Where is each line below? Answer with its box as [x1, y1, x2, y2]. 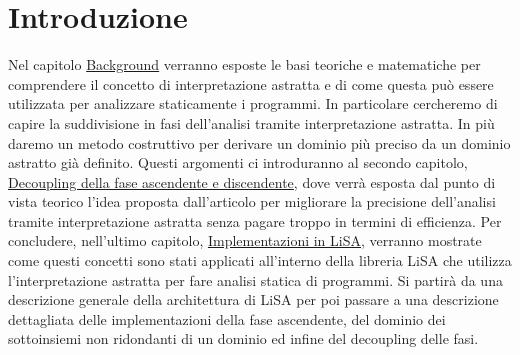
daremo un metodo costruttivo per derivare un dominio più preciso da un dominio [8, 132, 511, 153]
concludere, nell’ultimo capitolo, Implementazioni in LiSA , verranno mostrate [8, 230, 482, 251]
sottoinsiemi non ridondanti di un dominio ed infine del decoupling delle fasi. [8, 328, 479, 349]
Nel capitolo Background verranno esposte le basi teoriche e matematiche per [8, 54, 481, 75]
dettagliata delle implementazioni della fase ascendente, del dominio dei [8, 308, 446, 329]
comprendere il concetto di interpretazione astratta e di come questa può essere [8, 73, 494, 94]
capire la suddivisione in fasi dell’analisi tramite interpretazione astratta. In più [8, 112, 495, 133]
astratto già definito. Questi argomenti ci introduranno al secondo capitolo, [8, 152, 468, 173]
